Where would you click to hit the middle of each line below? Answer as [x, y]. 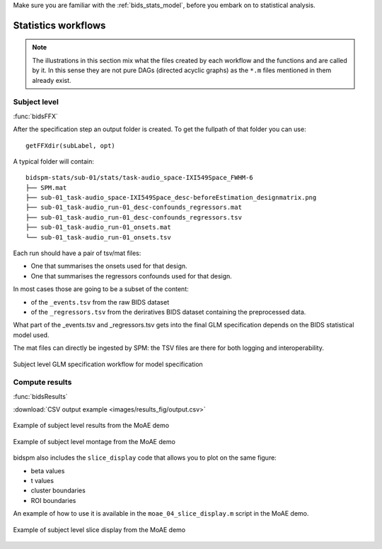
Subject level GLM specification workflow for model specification [108, 364]
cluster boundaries [58, 491]
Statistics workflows [59, 25]
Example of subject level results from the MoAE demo [91, 426]
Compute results [42, 383]
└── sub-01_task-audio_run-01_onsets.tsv [98, 237]
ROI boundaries [53, 500]
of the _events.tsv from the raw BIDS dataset [100, 302]
